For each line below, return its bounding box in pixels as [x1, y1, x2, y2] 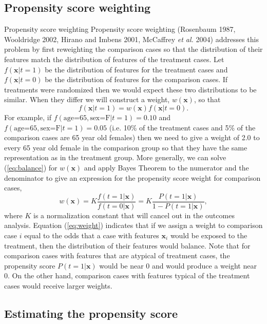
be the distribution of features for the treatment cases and [45, 64, 228, 74]
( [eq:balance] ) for [4, 162, 58, 173]
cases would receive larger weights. [4, 280, 112, 291]
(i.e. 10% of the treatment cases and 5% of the [109, 122, 256, 132]
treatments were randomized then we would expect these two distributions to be [4, 84, 257, 94]
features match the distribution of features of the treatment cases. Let [4, 53, 224, 64]
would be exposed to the [170, 230, 247, 240]
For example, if [4, 111, 52, 122]
